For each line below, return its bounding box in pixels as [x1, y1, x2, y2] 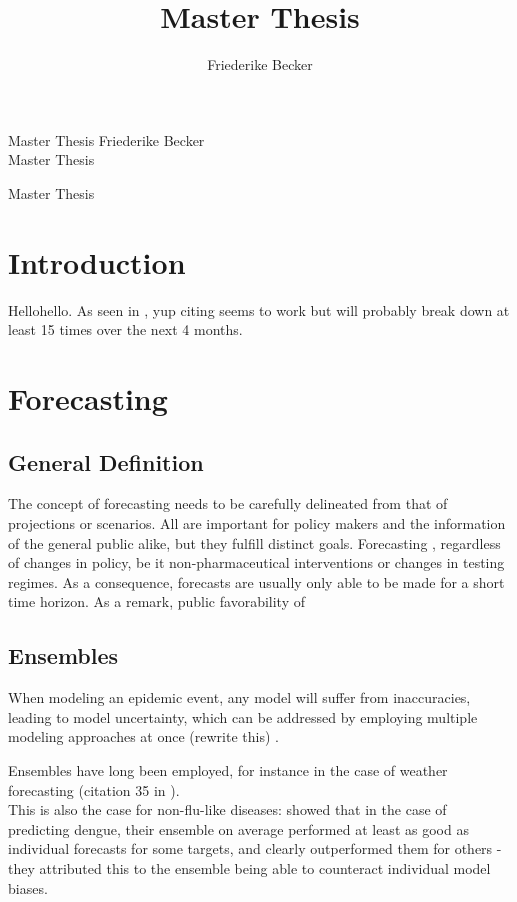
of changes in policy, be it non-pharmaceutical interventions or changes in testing [8, 552, 505, 573]
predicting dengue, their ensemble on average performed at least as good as [8, 818, 469, 839]
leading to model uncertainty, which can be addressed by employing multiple [8, 706, 478, 727]
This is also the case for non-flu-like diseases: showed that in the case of [8, 799, 447, 820]
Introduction [8, 241, 186, 282]
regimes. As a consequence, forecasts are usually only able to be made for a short [8, 571, 505, 592]
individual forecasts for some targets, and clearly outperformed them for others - [8, 838, 502, 859]
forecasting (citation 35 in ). [8, 779, 180, 800]
